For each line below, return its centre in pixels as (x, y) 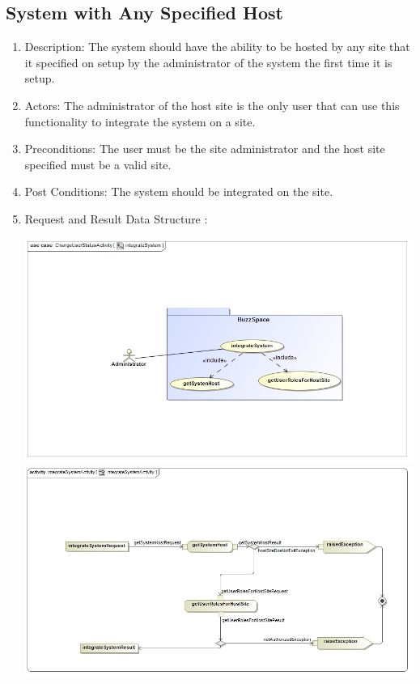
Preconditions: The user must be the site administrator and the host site (205, 149)
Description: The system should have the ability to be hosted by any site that (217, 47)
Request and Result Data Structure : (116, 218)
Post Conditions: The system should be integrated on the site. (179, 191)
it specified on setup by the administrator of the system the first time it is (208, 62)
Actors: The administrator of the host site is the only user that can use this (212, 105)
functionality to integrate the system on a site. (140, 121)
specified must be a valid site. (98, 164)
